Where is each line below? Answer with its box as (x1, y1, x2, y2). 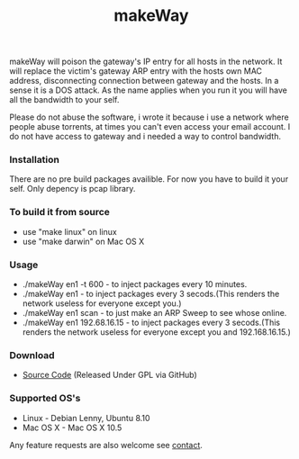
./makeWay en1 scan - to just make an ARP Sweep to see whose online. (22, 308, 287, 319)
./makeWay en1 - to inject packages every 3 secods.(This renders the (22, 289, 280, 300)
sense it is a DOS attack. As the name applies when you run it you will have (9, 85, 288, 95)
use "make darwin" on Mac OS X (22, 236, 145, 247)
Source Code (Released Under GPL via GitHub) (22, 370, 198, 381)
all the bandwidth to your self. (9, 94, 120, 105)
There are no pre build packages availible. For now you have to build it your (9, 174, 289, 184)
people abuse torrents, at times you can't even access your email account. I (9, 121, 291, 132)
